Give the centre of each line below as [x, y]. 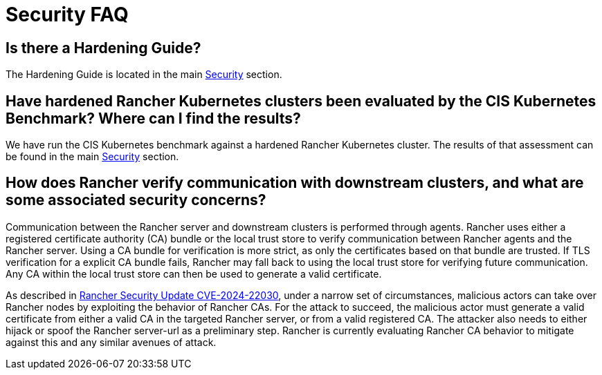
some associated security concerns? [136, 200]
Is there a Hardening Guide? [103, 48]
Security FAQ [67, 15]
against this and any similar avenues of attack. [111, 342]
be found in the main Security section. [92, 157]
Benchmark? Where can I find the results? [153, 118]
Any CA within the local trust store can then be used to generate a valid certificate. [194, 273]
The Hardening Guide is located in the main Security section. [144, 75]
